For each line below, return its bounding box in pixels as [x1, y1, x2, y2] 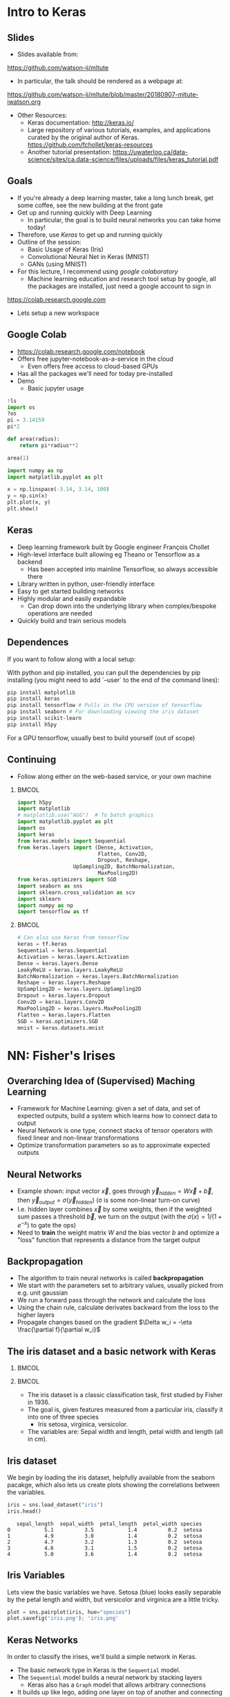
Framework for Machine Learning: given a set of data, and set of [17, 1104, 201, 1113]
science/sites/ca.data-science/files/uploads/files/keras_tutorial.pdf [27, 155, 219, 163]
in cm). [27, 1435, 48, 1444]
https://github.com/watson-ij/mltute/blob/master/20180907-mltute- [7, 91, 199, 98]
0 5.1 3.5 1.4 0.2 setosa [7, 1526, 202, 1534]
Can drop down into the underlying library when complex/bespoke [27, 602, 217, 610]
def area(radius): [7, 436, 60, 442]
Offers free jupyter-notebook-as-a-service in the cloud [17, 354, 174, 363]
